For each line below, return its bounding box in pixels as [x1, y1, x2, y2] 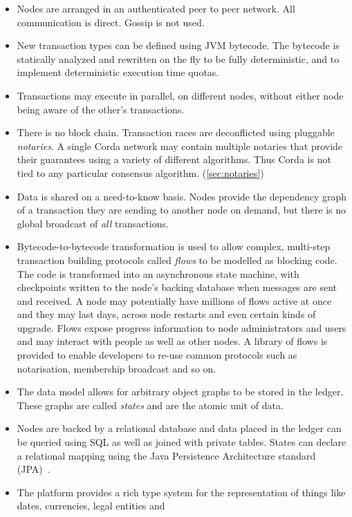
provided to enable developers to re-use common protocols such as [17, 348, 297, 362]
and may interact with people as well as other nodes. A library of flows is [17, 334, 328, 348]
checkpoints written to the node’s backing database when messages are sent [17, 280, 337, 294]
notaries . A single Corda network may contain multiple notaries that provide [17, 138, 343, 153]
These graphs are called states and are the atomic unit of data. [17, 397, 284, 412]
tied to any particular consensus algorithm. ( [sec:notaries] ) [17, 165, 264, 180]
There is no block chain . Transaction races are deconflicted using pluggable [17, 125, 335, 140]
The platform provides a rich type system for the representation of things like [17, 485, 346, 499]
